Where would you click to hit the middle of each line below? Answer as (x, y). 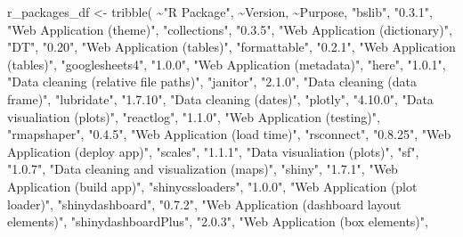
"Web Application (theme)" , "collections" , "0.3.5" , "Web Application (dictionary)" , (230, 29)
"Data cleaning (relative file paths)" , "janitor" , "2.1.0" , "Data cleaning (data (212, 82)
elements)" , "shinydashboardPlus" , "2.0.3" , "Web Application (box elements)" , (218, 221)
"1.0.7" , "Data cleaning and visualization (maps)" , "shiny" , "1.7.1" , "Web (203, 169)
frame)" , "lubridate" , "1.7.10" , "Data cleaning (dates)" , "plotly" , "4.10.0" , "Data (220, 98)
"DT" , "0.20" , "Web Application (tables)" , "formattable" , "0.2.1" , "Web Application (231, 47)
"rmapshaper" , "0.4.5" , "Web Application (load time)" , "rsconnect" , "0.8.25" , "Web (229, 134)
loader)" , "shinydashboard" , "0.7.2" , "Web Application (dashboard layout (204, 204)
